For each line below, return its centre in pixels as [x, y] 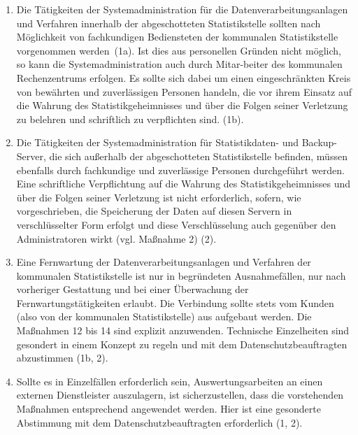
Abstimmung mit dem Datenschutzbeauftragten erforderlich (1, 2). [159, 422]
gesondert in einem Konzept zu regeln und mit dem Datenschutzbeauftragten [182, 344]
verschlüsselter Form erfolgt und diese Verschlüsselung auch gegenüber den [176, 224]
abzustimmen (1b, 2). [62, 358]
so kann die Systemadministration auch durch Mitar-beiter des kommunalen [179, 64]
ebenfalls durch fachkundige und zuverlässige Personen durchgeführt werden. [180, 170]
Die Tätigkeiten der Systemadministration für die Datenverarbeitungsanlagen [182, 9]
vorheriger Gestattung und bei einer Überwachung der [133, 289]
